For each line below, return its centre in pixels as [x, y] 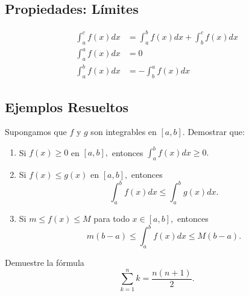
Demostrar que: [216, 132]
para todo [112, 219]
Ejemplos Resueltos [67, 106]
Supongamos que [36, 132]
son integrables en [124, 132]
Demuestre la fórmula [45, 263]
